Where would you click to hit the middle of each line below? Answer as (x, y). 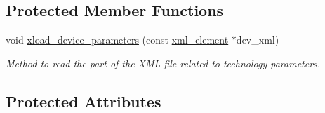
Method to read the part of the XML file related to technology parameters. (163, 63)
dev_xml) (258, 40)
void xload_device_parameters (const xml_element (117, 40)
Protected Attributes (84, 101)
